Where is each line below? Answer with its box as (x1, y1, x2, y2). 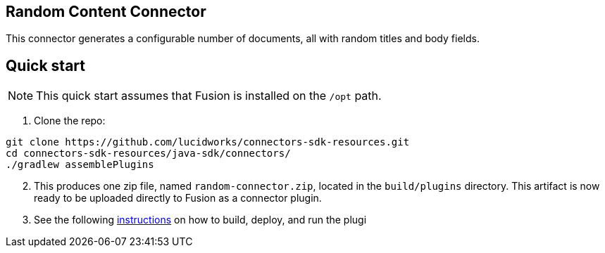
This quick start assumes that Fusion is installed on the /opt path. (36, 89, 382, 103)
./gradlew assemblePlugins (6, 159, 154, 171)
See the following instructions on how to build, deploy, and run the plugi (34, 214, 367, 226)
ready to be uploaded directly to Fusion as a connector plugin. (34, 192, 322, 205)
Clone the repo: (34, 115, 106, 127)
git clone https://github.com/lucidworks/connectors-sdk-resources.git (6, 136, 410, 148)
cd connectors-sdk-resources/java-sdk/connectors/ (6, 148, 291, 160)
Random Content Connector (6, 3, 206, 20)
